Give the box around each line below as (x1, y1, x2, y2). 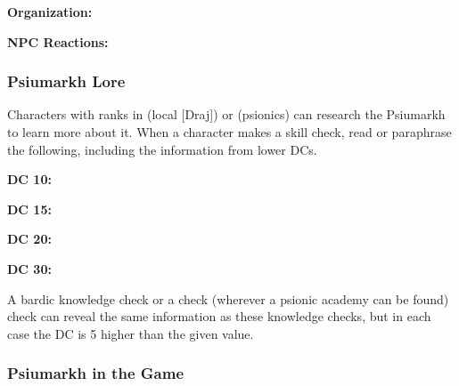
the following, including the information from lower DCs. (7, 140, 317, 158)
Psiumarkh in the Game (7, 362, 184, 384)
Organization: (7, 3, 93, 20)
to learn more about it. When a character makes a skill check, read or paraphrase (7, 123, 452, 141)
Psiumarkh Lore (7, 70, 126, 92)
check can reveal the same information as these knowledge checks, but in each (7, 307, 431, 326)
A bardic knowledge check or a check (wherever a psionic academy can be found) (7, 289, 449, 308)
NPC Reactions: (7, 32, 109, 51)
